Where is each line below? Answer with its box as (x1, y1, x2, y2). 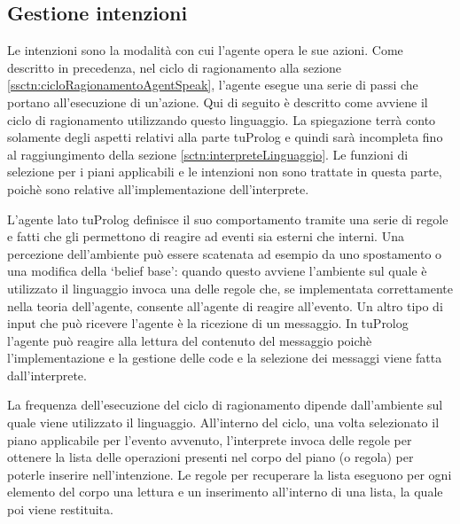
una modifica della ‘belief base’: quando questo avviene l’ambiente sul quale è (7, 262, 427, 280)
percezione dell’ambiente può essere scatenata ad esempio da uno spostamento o (7, 244, 442, 262)
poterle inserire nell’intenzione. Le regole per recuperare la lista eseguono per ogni (7, 465, 452, 483)
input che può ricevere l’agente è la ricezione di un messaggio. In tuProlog (7, 314, 409, 332)
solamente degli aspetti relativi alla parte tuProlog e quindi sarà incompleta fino (7, 128, 443, 146)
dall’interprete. (7, 365, 87, 384)
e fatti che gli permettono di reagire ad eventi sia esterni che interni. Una (7, 227, 404, 246)
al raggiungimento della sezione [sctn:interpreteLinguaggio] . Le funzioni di (7, 145, 409, 163)
